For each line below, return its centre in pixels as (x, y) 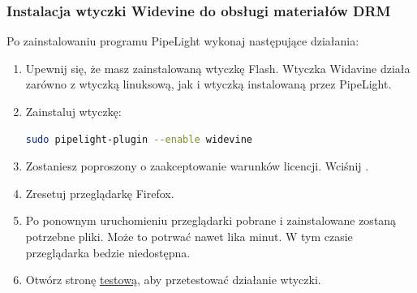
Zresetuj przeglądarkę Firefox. (100, 193)
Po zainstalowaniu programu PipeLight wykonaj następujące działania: (183, 41)
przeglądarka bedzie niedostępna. (108, 252)
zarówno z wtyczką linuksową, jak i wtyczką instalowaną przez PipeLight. (208, 84)
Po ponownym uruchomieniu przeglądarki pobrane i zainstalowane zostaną (211, 220)
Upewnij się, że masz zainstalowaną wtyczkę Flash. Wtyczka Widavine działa (218, 68)
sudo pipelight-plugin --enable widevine (139, 139)
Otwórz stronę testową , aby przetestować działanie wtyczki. (173, 280)
